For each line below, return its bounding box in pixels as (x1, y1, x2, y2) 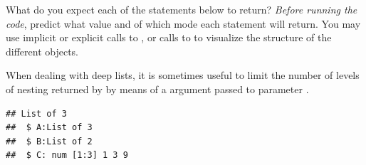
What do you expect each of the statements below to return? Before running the (6, 2, 357, 16)
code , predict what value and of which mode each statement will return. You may (6, 16, 361, 31)
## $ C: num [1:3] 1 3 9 (6, 150, 128, 161)
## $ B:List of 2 (6, 136, 93, 147)
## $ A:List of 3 (6, 122, 93, 133)
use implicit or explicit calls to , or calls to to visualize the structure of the (6, 30, 332, 45)
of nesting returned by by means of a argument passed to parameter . (6, 81, 309, 96)
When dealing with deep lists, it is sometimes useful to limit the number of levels (6, 68, 360, 82)
